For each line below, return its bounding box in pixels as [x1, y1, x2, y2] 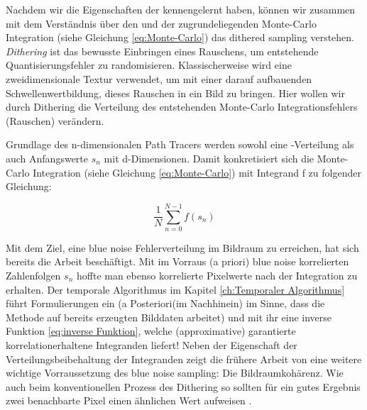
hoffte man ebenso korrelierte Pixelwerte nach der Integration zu [76, 268, 358, 283]
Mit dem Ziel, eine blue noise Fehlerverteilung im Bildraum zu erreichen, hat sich [6, 240, 359, 255]
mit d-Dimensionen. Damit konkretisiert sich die [104, 150, 314, 165]
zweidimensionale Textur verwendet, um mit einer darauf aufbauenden [6, 71, 312, 86]
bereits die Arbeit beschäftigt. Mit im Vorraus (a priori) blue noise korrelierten [6, 254, 349, 269]
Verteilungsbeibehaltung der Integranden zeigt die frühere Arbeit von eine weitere [6, 351, 362, 366]
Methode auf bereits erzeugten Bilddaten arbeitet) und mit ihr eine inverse [6, 309, 332, 324]
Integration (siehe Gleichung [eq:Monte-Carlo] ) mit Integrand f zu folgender [33, 165, 361, 179]
